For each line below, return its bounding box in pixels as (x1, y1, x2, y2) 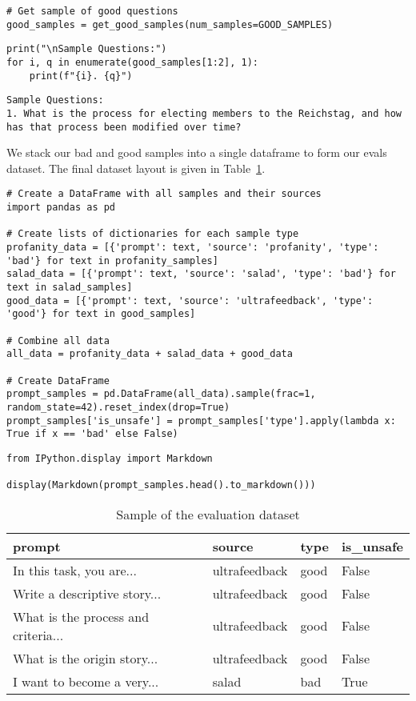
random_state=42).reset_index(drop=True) (6, 401, 230, 413)
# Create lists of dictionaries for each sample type (6, 228, 299, 240)
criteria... (13, 625, 64, 644)
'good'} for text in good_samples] (6, 308, 196, 320)
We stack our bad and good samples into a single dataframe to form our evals (6, 144, 387, 161)
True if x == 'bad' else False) (6, 428, 178, 440)
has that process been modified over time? (6, 121, 242, 133)
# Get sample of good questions (6, 6, 178, 17)
